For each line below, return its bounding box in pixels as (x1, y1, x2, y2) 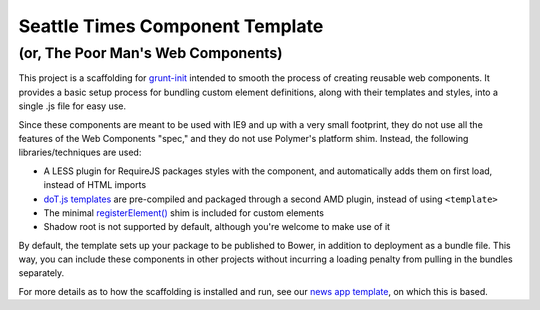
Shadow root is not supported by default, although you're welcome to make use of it (43, 221, 390, 233)
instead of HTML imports (43, 179, 147, 191)
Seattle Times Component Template (18, 15, 324, 37)
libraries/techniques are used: (18, 146, 142, 159)
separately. (18, 267, 65, 279)
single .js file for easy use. (18, 100, 127, 112)
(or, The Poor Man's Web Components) (18, 44, 283, 62)
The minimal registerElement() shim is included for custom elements (43, 206, 325, 219)
